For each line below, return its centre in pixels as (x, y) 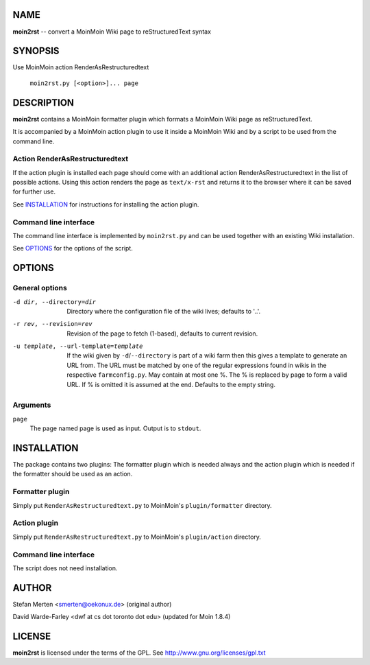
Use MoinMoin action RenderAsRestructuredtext (81, 67)
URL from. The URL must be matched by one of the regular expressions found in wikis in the (197, 365)
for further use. (34, 191)
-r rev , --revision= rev (52, 324)
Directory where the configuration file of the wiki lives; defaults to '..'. (164, 311)
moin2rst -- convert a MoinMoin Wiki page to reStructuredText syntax (112, 32)
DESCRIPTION (44, 103)
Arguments (32, 405)
